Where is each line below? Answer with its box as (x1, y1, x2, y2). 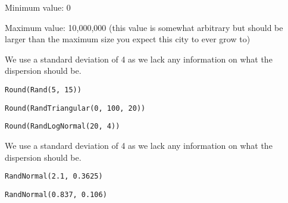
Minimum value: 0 (5, 1, 71, 13)
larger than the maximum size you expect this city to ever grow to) (5, 33, 251, 45)
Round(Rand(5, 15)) (5, 85, 82, 94)
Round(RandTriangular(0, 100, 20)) (5, 104, 146, 113)
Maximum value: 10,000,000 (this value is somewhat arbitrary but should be (5, 21, 283, 33)
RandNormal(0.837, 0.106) (5, 190, 107, 199)
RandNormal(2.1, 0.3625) (5, 172, 103, 181)
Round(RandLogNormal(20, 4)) (5, 122, 120, 131)
